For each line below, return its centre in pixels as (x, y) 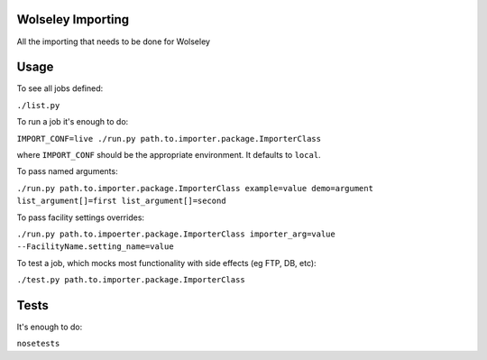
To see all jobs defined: (60, 88)
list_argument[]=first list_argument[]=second (121, 201)
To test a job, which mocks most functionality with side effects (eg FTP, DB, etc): (166, 263)
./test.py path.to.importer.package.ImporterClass (131, 280)
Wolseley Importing (73, 19)
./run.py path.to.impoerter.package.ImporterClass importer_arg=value (176, 234)
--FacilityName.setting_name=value (96, 247)
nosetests (38, 344)
